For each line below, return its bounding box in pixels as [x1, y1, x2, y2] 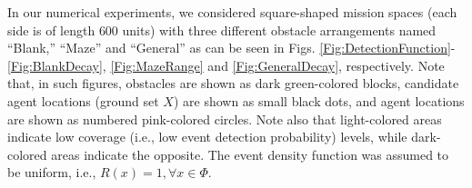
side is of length [7, 20, 95, 39]
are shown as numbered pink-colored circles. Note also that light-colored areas [7, 109, 442, 128]
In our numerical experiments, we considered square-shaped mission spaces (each [7, 3, 457, 21]
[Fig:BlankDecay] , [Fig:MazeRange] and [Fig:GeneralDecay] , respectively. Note [7, 55, 445, 74]
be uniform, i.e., [7, 163, 96, 182]
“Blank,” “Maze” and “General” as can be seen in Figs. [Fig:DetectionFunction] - [7, 38, 456, 57]
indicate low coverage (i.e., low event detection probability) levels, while [7, 127, 407, 146]
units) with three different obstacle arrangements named [122, 20, 437, 39]
